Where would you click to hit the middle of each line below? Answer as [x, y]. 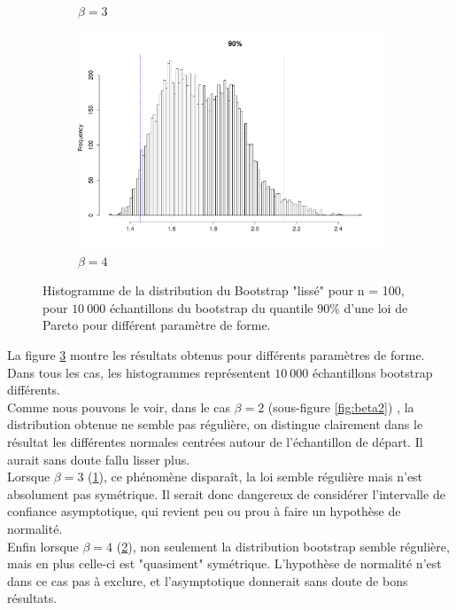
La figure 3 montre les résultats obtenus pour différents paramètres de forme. [216, 355]
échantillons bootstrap [373, 372]
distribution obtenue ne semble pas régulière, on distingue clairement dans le [215, 424]
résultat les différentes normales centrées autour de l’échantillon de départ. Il [215, 441]
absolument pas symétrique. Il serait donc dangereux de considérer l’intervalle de [226, 493]
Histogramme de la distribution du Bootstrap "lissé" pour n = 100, [224, 290]
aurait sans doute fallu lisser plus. [99, 459]
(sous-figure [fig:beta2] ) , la [341, 407]
